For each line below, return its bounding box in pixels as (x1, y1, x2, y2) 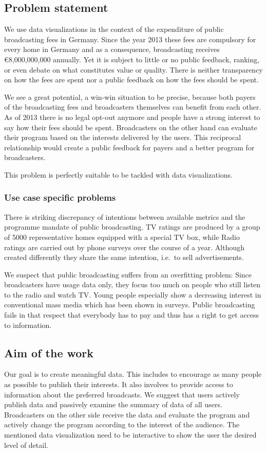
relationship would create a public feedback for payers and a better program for (4, 142, 255, 152)
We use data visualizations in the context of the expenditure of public (4, 24, 224, 34)
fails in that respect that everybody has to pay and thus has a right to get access (4, 309, 259, 320)
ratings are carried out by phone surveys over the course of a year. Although (4, 241, 245, 252)
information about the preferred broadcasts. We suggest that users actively (4, 389, 240, 399)
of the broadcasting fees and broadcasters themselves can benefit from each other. (4, 101, 261, 112)
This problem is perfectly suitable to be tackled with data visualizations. (4, 169, 233, 180)
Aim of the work (4, 344, 94, 360)
